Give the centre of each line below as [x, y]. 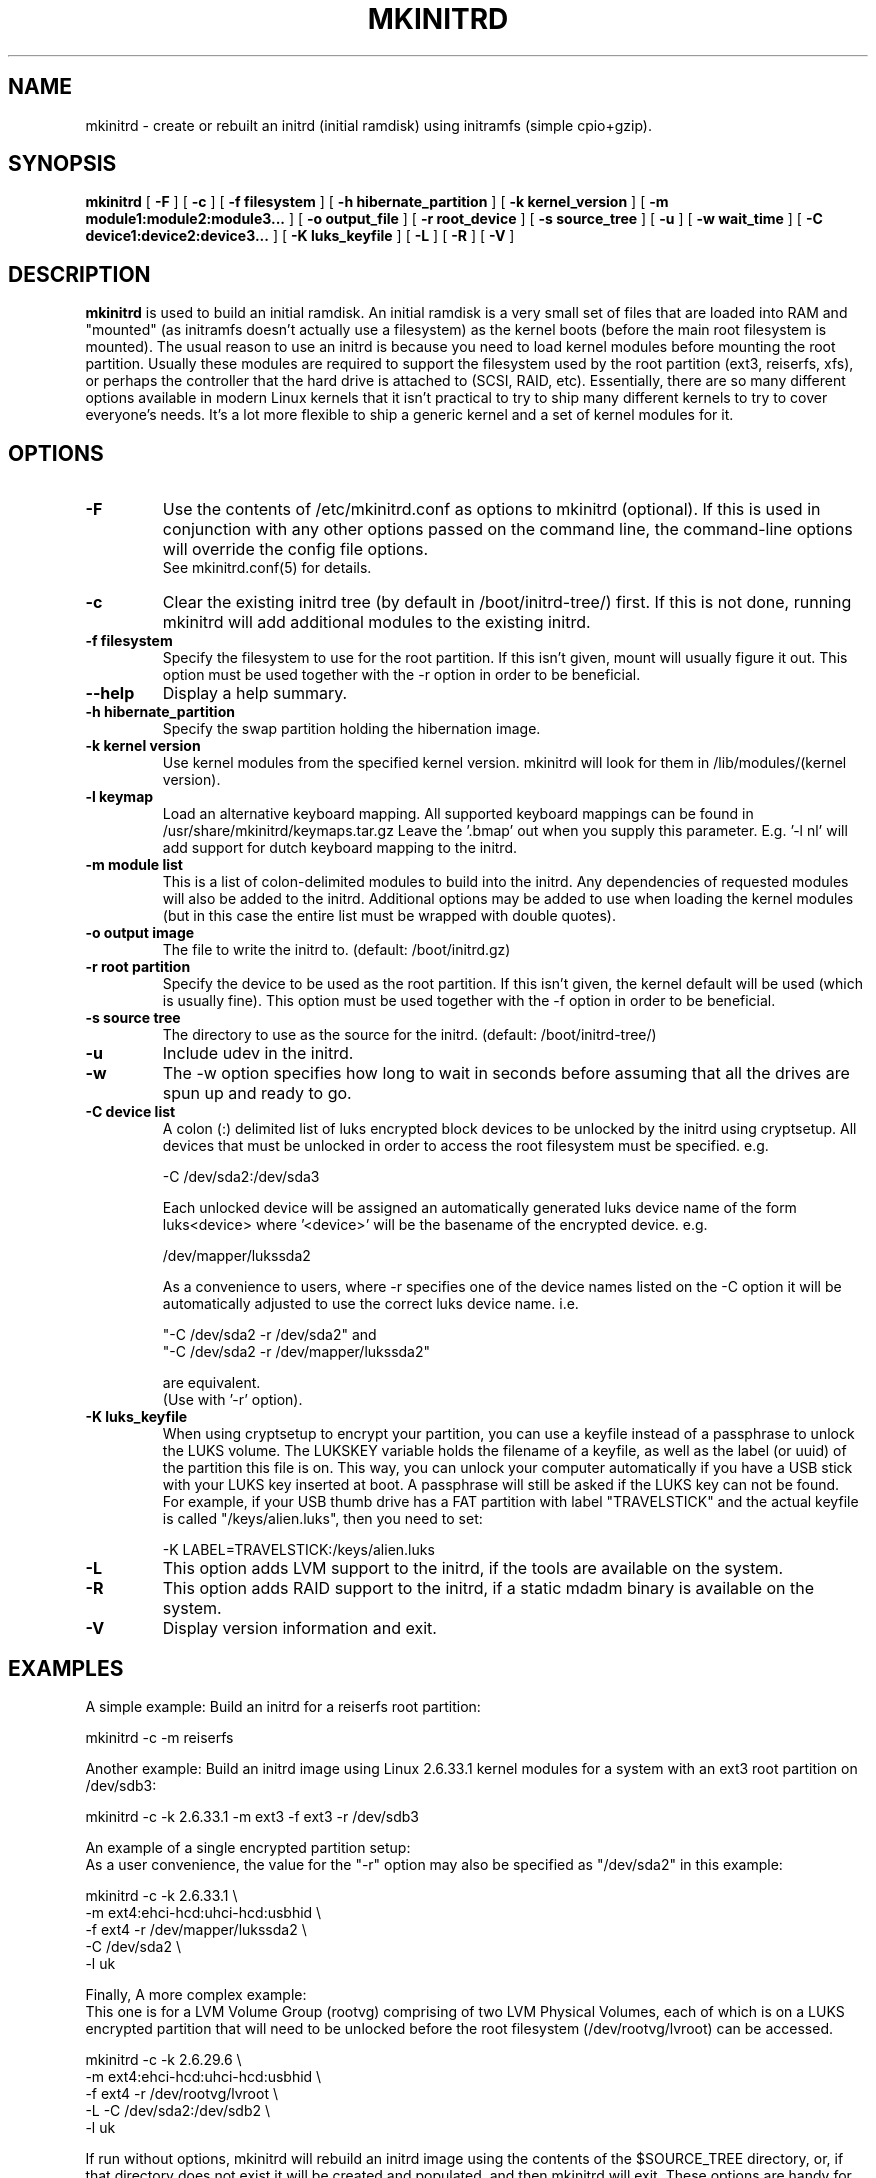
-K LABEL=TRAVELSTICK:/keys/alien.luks [298, 1550]
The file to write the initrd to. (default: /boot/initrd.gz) [336, 950]
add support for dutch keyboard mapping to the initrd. [340, 848]
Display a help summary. [255, 693]
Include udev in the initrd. [258, 1053]
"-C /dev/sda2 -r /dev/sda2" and [269, 1335]
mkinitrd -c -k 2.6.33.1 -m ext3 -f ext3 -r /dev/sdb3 [252, 1816]
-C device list [130, 1112]
